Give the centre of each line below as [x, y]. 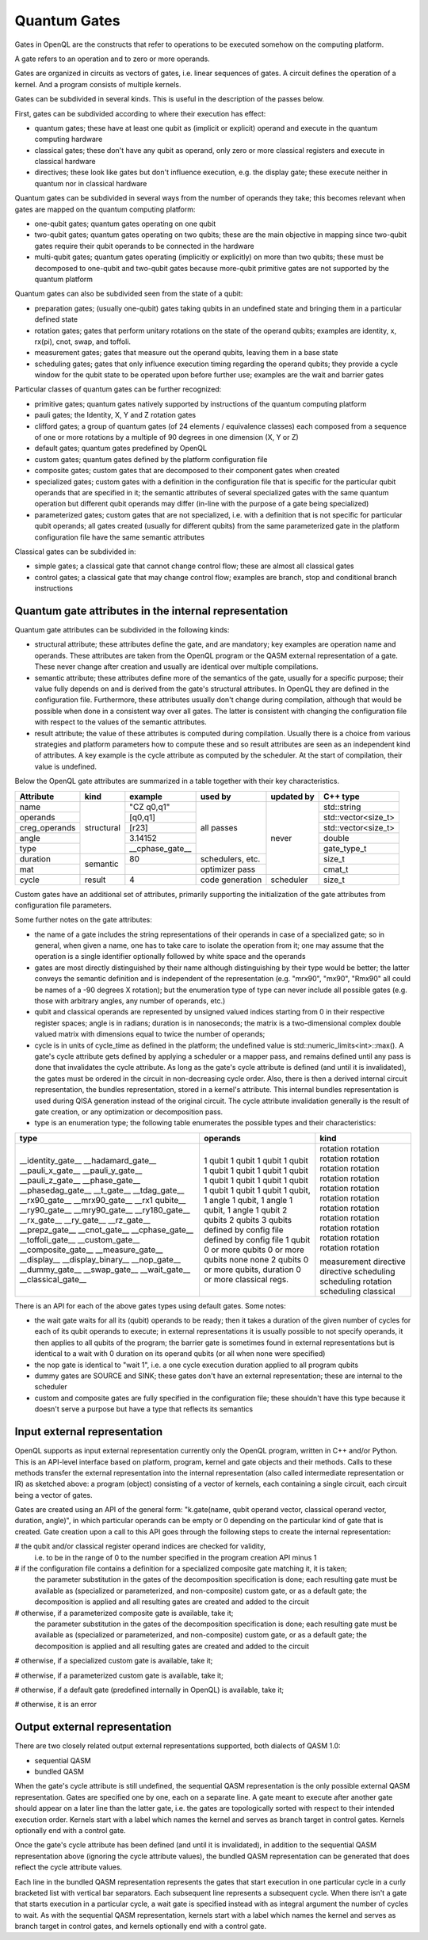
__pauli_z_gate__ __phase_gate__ [80, 1180]
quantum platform [64, 279]
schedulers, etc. [230, 858]
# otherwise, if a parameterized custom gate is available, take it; [119, 1675]
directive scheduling [357, 1271]
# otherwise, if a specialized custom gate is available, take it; [114, 1661]
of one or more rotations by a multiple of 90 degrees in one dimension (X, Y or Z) [166, 437]
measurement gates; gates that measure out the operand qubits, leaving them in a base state [186, 353]
